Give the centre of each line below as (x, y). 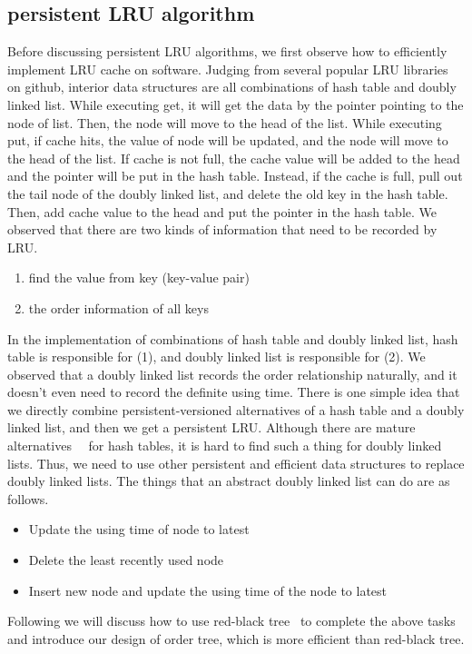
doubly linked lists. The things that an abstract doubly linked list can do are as (229, 481)
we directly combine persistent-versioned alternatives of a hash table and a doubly (236, 409)
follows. (28, 498)
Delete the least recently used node (126, 560)
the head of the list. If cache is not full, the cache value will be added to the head (234, 158)
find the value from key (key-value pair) (139, 277)
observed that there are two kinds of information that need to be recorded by (222, 229)
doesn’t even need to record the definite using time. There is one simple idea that (234, 392)
